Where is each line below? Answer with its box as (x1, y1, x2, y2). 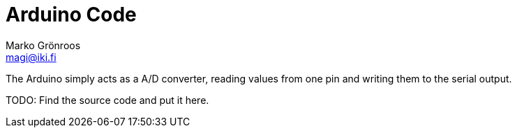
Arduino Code (6, 3, 137, 26)
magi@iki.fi (6, 51, 57, 63)
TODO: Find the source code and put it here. (6, 94, 209, 106)
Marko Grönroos (6, 39, 81, 51)
